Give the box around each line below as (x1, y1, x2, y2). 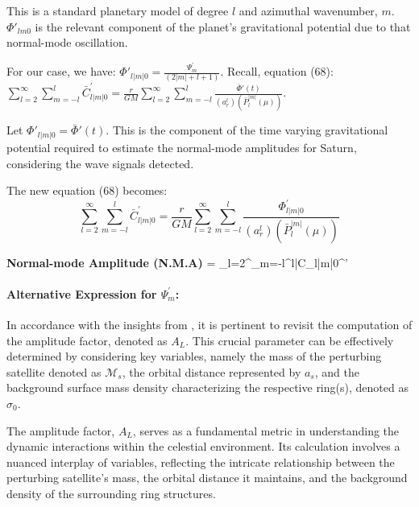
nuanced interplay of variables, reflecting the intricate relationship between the (6, 453, 395, 470)
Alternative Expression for (6, 285, 157, 302)
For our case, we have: (6, 63, 116, 80)
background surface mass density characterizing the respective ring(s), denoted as (6, 379, 409, 396)
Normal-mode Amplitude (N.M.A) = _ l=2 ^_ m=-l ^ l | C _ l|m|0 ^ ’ (6, 253, 348, 270)
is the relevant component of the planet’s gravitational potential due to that (35, 18, 411, 35)
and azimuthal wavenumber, (239, 2, 378, 19)
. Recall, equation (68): (220, 63, 334, 80)
